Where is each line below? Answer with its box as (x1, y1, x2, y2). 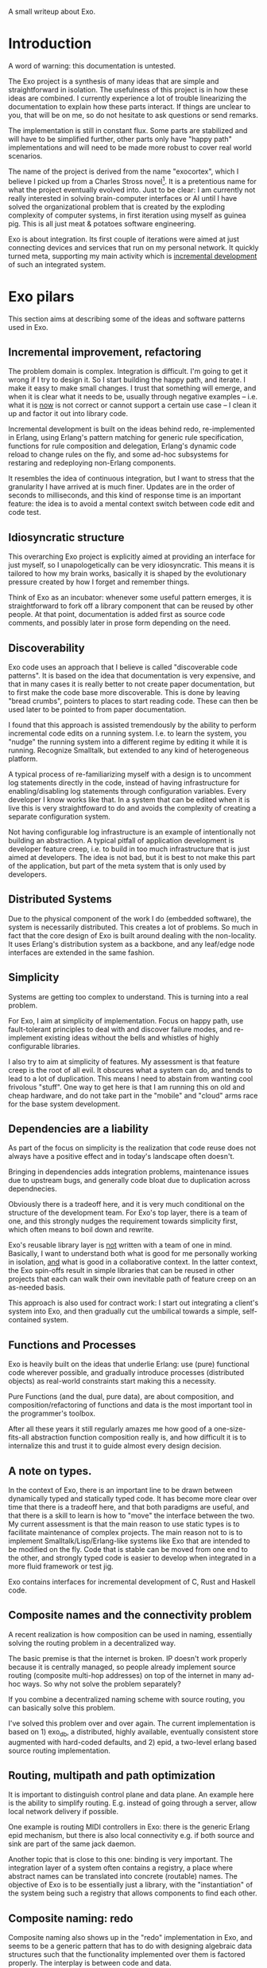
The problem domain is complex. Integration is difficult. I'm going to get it (8, 367, 248, 376)
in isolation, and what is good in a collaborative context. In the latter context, (8, 1257, 258, 1267)
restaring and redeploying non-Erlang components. (8, 458, 176, 468)
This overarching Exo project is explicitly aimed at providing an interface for (8, 552, 256, 561)
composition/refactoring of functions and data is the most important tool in (8, 1400, 253, 1410)
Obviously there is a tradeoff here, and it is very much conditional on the (8, 1200, 245, 1209)
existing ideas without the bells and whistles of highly (44, 1032, 220, 1043)
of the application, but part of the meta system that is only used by (8, 861, 226, 870)
